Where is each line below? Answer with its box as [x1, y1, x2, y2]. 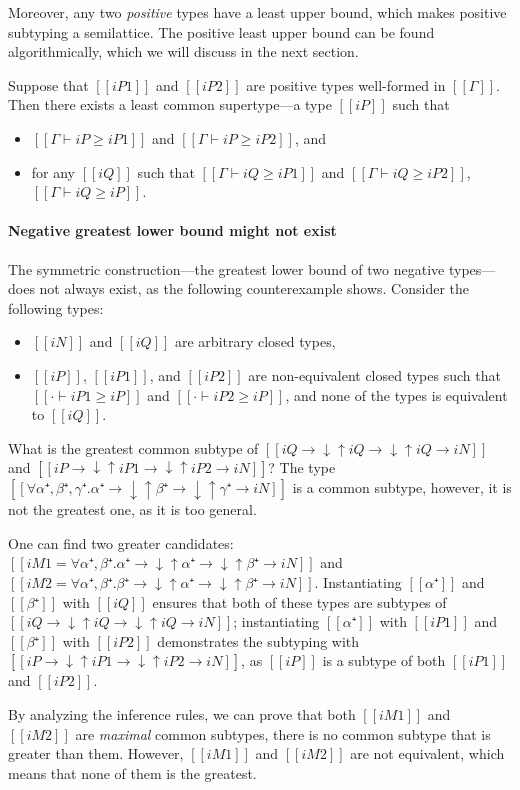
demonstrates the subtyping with [157, 630, 360, 651]
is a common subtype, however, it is [292, 477, 512, 498]
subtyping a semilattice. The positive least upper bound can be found [8, 21, 435, 42]
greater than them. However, [8, 743, 184, 764]
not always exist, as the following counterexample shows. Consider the [39, 278, 470, 299]
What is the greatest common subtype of [8, 437, 259, 458]
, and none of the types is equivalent [285, 384, 508, 405]
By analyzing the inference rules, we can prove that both [8, 704, 356, 725]
